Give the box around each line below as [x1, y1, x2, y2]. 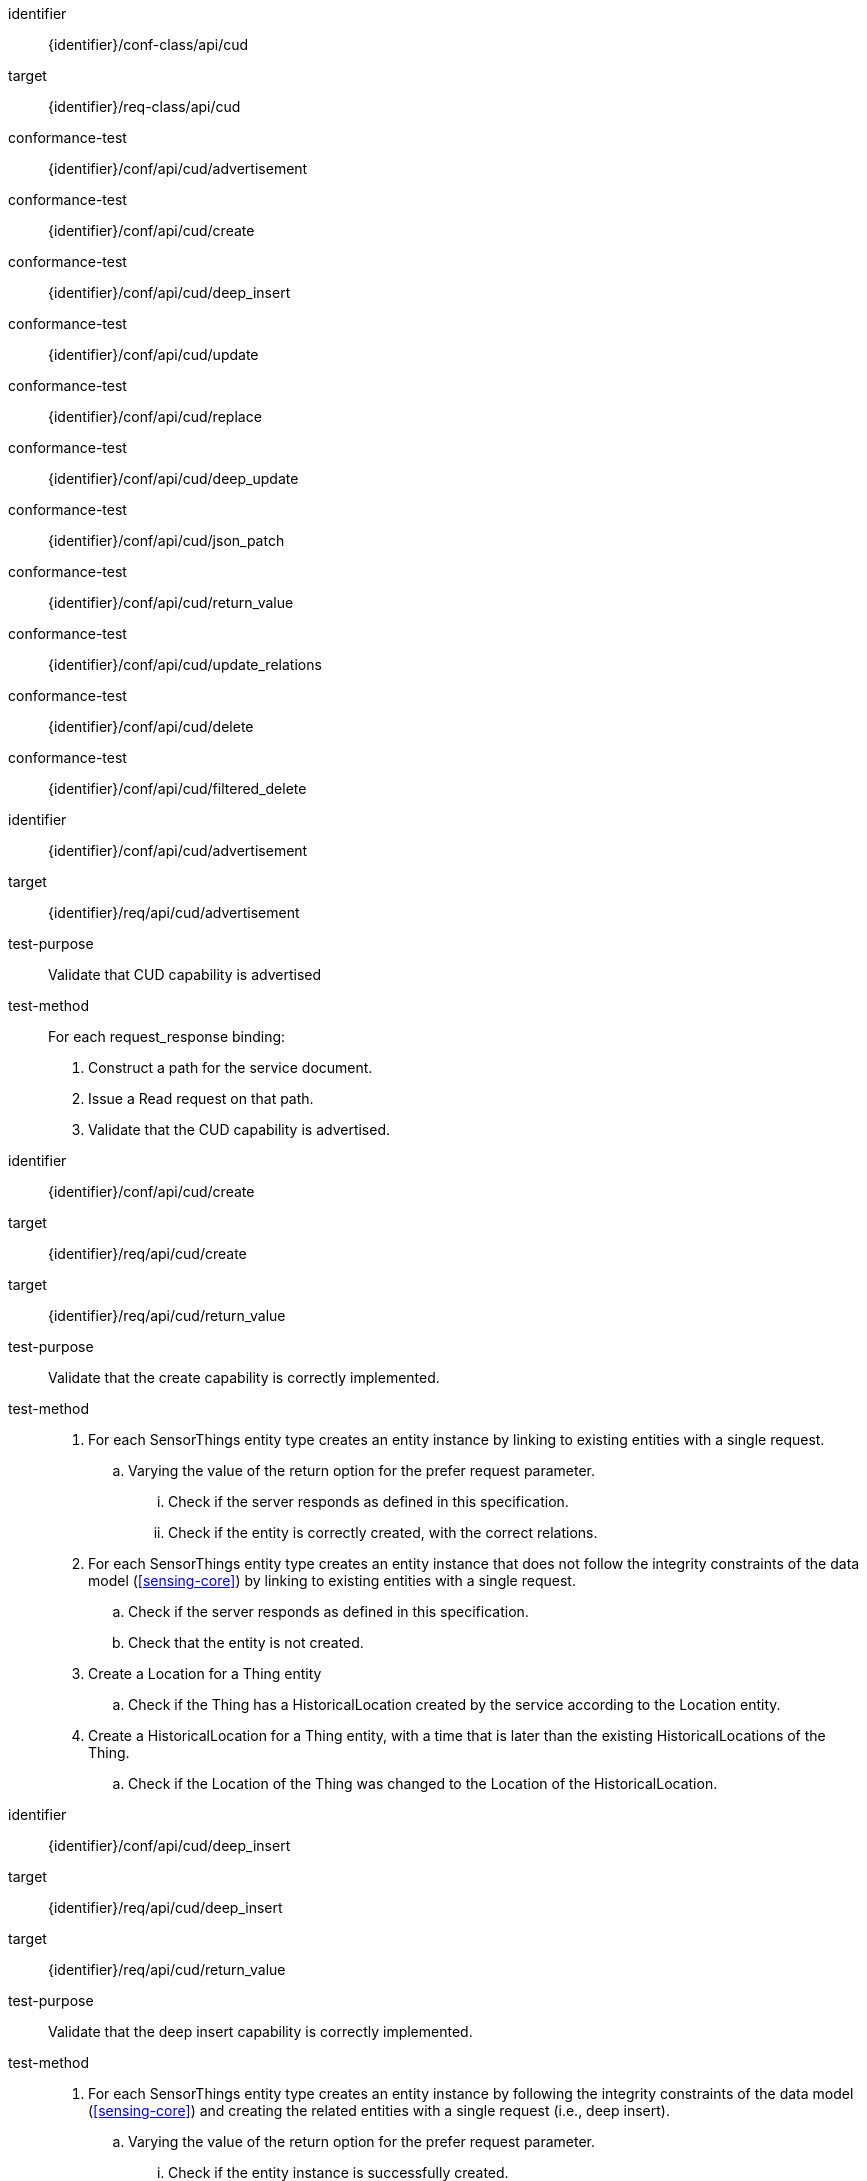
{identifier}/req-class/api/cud [48, 98, 241, 115]
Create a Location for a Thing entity [88, 1665, 322, 1682]
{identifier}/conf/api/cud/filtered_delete [48, 780, 307, 797]
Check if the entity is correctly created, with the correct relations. [168, 1524, 598, 1541]
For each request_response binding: [48, 1028, 286, 1045]
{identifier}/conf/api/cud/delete [48, 718, 254, 735]
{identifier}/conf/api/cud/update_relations [48, 656, 322, 673]
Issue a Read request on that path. [88, 1090, 314, 1107]
